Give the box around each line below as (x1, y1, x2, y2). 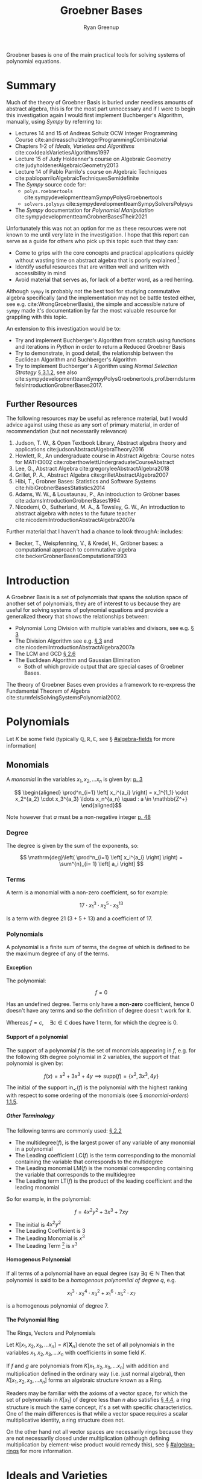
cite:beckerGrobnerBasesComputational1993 (14, 553, 127, 560)
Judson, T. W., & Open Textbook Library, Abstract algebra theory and (14, 439, 187, 447)
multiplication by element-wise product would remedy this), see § (6, 1441, 169, 1448)
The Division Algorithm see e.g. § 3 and (14, 637, 113, 644)
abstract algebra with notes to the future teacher (14, 510, 136, 517)
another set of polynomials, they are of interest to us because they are (6, 600, 181, 607)
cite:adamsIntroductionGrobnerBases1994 (14, 497, 121, 504)
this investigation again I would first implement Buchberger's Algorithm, (6, 111, 184, 118)
